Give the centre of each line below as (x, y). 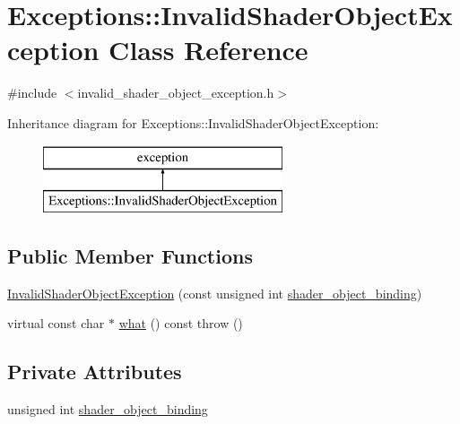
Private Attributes (95, 372)
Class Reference (208, 50)
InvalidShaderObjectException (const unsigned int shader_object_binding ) (215, 293)
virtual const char (56, 323)
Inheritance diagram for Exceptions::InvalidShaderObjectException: (193, 122)
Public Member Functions (130, 256)
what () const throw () (181, 323)
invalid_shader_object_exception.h (176, 93)
